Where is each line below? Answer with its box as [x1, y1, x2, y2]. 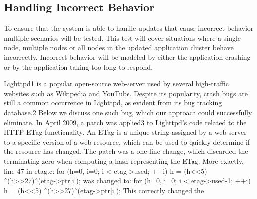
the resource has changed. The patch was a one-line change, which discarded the [4, 146, 248, 156]
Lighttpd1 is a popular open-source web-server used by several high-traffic [4, 78, 229, 89]
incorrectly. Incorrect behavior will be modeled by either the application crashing [4, 51, 251, 62]
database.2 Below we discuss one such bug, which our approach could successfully [4, 107, 252, 117]
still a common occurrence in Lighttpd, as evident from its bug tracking [4, 98, 222, 108]
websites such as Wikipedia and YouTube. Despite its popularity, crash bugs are [4, 88, 248, 98]
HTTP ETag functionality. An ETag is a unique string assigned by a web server [4, 127, 247, 137]
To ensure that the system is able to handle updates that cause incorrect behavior [4, 23, 254, 33]
